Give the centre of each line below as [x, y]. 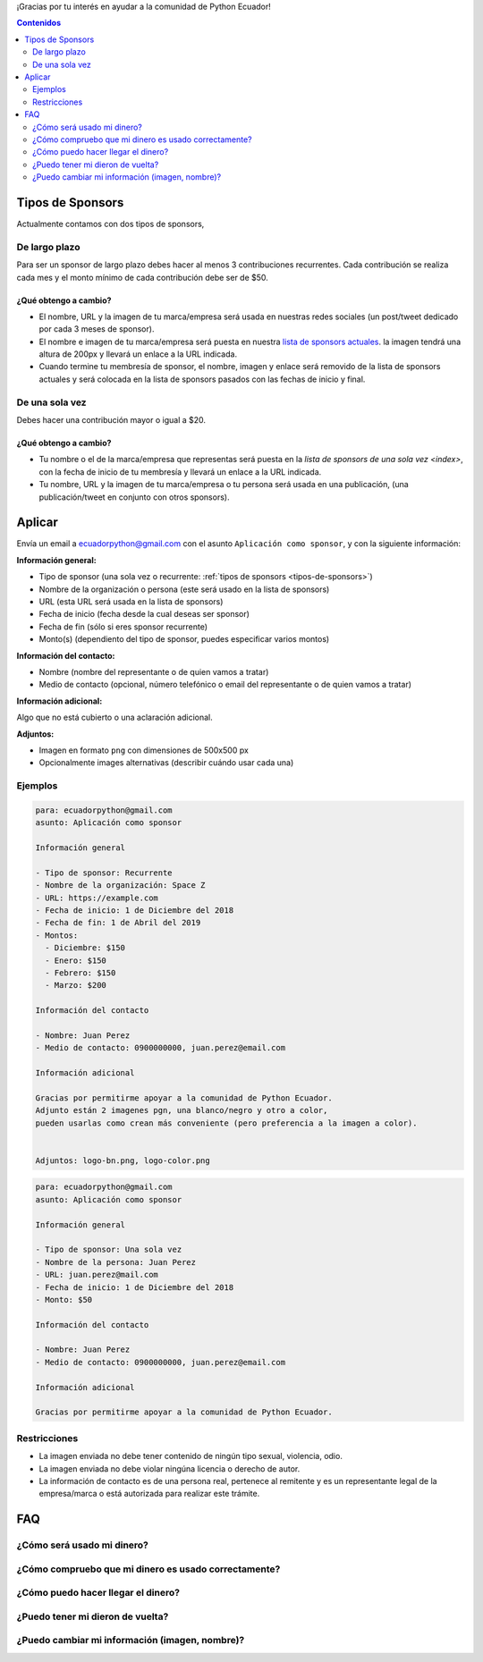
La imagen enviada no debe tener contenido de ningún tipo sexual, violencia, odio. [191, 1456]
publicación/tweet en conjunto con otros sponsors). [134, 497]
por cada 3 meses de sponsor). [97, 329]
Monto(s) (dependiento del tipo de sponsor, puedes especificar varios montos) [184, 639]
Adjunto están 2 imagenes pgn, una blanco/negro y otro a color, [182, 1110]
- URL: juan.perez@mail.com [97, 1275]
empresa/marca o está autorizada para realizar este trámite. [149, 1494]
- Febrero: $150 [80, 973]
